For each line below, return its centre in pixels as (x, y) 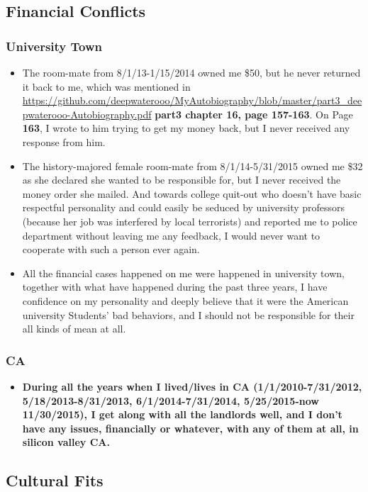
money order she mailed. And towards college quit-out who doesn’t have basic (192, 193)
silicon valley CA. (66, 442)
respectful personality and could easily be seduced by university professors (184, 207)
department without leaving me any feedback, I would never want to (171, 235)
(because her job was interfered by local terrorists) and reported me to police (190, 221)
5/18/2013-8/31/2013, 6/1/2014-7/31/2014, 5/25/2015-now (171, 400)
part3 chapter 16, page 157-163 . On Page (254, 114)
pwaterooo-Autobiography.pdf (87, 114)
